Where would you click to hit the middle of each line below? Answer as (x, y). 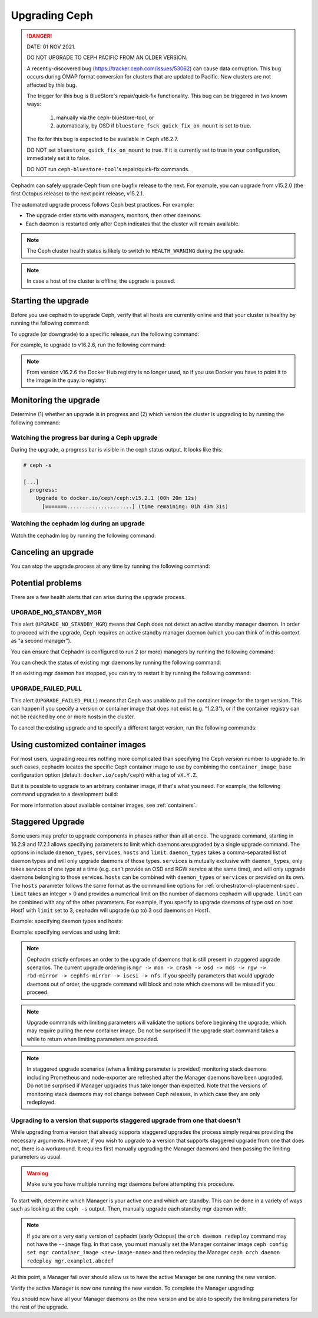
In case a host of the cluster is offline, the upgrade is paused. (101, 281)
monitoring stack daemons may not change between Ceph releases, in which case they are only (143, 1094)
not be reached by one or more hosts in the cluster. (73, 717)
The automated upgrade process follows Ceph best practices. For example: (102, 204)
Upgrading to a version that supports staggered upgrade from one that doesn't (126, 1120)
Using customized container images (79, 745)
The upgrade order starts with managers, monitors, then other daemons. (114, 215)
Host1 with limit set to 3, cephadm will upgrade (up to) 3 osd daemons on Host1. (110, 910)
